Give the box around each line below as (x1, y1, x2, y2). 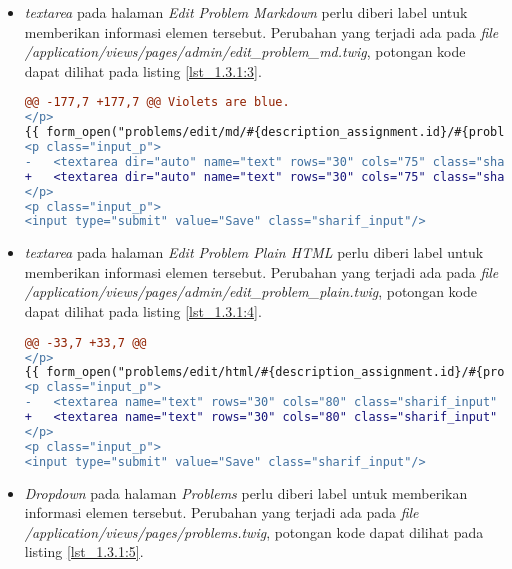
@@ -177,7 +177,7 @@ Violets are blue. (24, 95, 290, 110)
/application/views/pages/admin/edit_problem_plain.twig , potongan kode (24, 281, 477, 302)
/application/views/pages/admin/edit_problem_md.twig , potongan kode (24, 41, 466, 62)
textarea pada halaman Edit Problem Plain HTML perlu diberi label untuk (24, 242, 484, 263)
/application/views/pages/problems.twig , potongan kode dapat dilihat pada (24, 521, 484, 542)
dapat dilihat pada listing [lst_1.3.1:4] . (24, 301, 262, 322)
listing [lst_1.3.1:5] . (24, 541, 144, 562)
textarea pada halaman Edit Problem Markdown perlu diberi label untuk (24, 2, 468, 22)
